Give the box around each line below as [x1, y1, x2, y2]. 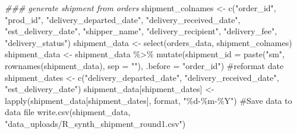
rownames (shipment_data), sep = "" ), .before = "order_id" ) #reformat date [5, 59, 284, 71]
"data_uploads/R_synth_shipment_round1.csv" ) [5, 117, 186, 129]
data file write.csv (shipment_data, [5, 106, 131, 118]
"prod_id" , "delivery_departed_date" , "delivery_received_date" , [5, 13, 241, 25]
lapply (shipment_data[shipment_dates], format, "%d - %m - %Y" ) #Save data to [5, 94, 292, 106]
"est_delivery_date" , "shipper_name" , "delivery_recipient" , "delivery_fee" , [5, 25, 277, 37]
